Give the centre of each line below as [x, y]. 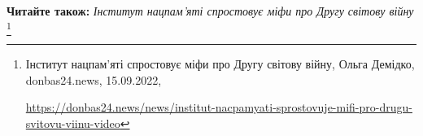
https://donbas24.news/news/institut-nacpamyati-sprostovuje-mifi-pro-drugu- [219, 107]
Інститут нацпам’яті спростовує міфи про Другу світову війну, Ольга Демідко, [220, 63]
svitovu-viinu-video [73, 123]
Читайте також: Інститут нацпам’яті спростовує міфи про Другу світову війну [210, 11]
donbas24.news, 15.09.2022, [94, 79]
